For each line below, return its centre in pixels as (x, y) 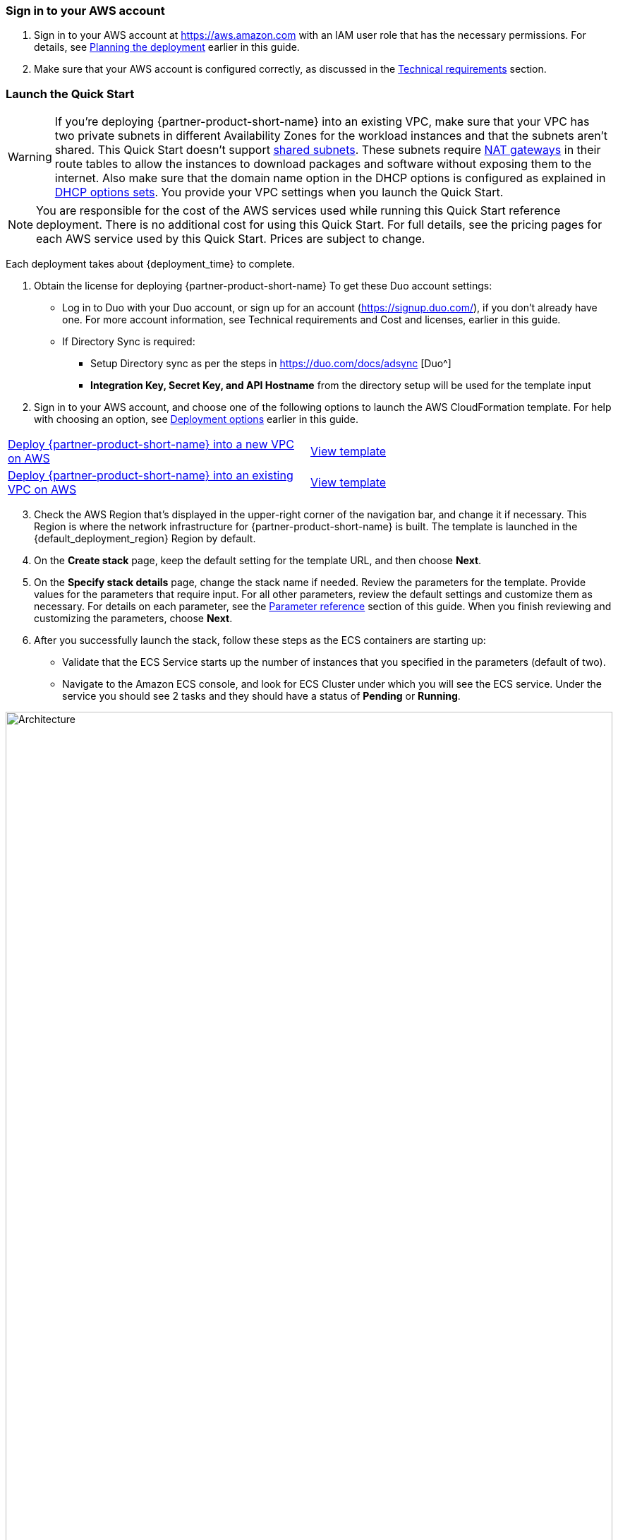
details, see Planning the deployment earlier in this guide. (167, 47)
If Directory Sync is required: (129, 342)
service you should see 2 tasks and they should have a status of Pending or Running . (261, 696)
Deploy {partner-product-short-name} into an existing (151, 476)
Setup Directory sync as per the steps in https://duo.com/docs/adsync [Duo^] (271, 364)
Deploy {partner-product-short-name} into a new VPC (151, 444)
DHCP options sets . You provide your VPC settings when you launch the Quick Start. (279, 192)
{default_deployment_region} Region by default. (145, 539)
